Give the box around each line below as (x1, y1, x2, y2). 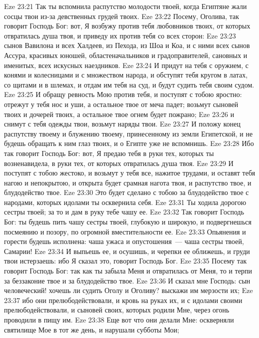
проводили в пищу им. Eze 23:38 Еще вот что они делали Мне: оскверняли (4, 314, 234, 324)
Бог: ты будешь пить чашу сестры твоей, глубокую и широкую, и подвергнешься (4, 216, 251, 227)
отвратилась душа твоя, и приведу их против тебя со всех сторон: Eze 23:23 (4, 30, 236, 40)
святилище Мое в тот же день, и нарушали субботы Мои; (4, 324, 179, 334)
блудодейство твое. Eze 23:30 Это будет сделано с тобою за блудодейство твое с (4, 187, 249, 197)
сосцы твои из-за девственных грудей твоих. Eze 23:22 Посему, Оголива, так (4, 10, 239, 21)
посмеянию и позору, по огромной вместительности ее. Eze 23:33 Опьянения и (4, 226, 246, 236)
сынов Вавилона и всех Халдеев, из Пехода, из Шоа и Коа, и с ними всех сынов (4, 40, 250, 50)
